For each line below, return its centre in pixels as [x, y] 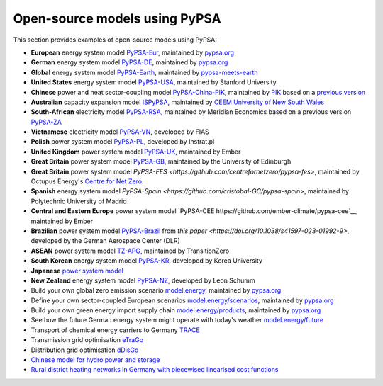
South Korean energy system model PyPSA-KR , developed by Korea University [146, 261]
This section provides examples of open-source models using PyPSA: [115, 40]
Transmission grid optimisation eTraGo [87, 340]
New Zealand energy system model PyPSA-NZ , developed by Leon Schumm [143, 280]
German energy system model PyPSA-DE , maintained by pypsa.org [129, 62]
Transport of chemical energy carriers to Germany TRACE [115, 330]
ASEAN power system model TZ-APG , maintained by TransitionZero [130, 251]
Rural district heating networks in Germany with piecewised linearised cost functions [155, 370]
